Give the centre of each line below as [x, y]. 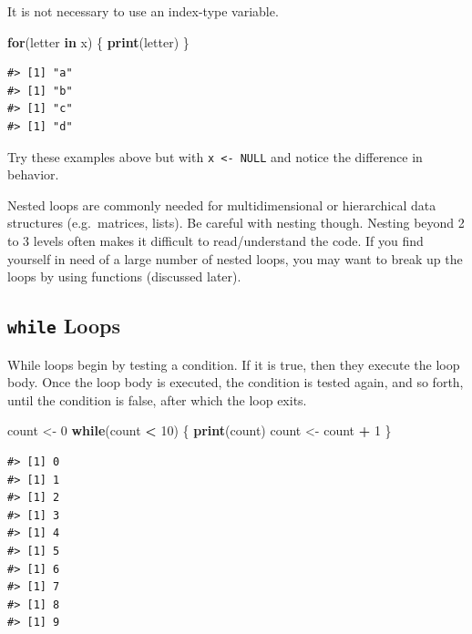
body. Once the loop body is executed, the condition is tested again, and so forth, [236, 382]
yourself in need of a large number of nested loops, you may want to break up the [235, 258]
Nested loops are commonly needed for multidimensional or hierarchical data [222, 205]
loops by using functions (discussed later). [124, 276]
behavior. [33, 174]
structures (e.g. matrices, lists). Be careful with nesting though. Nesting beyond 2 [236, 223]
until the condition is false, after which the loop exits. [157, 399]
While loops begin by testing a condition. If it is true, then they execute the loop [234, 364]
